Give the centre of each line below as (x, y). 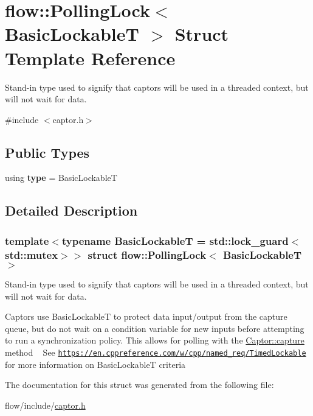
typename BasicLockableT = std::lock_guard (175, 240)
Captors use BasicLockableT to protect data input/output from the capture (146, 316)
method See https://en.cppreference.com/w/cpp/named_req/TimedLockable (156, 352)
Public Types (47, 152)
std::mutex (32, 254)
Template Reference (90, 58)
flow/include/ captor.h (45, 405)
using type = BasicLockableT (61, 178)
